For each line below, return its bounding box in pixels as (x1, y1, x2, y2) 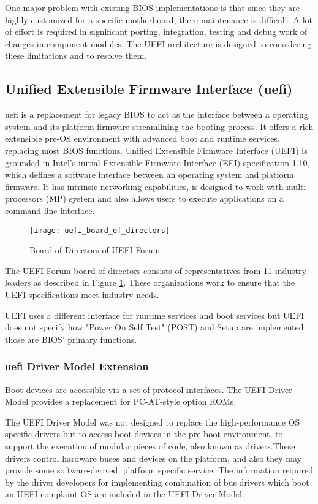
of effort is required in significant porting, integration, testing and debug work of (5, 25, 308, 38)
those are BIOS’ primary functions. (5, 332, 137, 345)
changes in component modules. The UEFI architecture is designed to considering (5, 37, 312, 50)
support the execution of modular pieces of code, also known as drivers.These (5, 439, 295, 452)
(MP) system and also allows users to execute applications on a (45, 192, 284, 205)
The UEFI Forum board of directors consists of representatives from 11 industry (5, 264, 306, 277)
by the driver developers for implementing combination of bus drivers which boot (5, 475, 309, 488)
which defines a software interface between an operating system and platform (5, 168, 294, 181)
